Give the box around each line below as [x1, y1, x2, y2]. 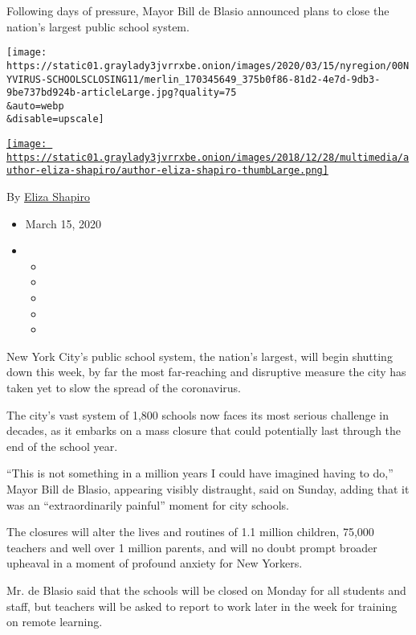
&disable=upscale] [6, 113, 104, 125]
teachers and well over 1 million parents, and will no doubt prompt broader [6, 539, 377, 555]
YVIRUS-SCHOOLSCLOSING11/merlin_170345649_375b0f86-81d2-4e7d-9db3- [6, 73, 381, 85]
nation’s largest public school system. [6, 18, 190, 35]
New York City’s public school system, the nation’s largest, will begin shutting [6, 347, 393, 364]
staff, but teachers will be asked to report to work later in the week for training [6, 597, 398, 614]
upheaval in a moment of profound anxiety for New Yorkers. [6, 555, 303, 571]
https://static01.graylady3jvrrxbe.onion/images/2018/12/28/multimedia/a [6, 151, 410, 163]
